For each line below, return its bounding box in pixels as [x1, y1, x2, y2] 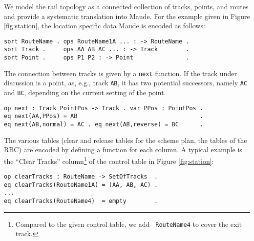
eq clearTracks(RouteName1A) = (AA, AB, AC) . [4, 181, 158, 188]
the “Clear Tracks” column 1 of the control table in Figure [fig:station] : [4, 154, 214, 166]
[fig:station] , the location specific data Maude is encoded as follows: [4, 20, 205, 31]
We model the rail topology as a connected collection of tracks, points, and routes [4, 1, 249, 11]
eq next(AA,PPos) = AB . [4, 113, 204, 120]
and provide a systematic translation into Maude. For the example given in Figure [4, 11, 250, 21]
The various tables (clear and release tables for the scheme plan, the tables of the [4, 135, 247, 145]
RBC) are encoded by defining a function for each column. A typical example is [4, 144, 242, 155]
